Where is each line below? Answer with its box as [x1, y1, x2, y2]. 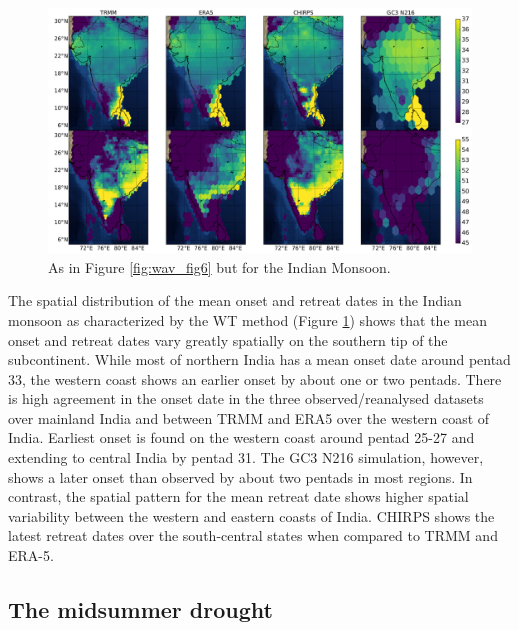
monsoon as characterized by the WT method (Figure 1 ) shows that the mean [8, 309, 487, 330]
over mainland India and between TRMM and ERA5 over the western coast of [8, 407, 490, 428]
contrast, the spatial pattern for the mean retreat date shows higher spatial [8, 486, 469, 507]
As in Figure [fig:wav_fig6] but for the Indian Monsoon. [48, 256, 391, 277]
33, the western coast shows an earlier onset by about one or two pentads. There [8, 368, 502, 389]
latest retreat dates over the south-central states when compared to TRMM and [8, 525, 498, 546]
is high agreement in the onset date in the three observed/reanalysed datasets [8, 388, 484, 409]
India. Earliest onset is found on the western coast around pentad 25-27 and [8, 427, 475, 448]
